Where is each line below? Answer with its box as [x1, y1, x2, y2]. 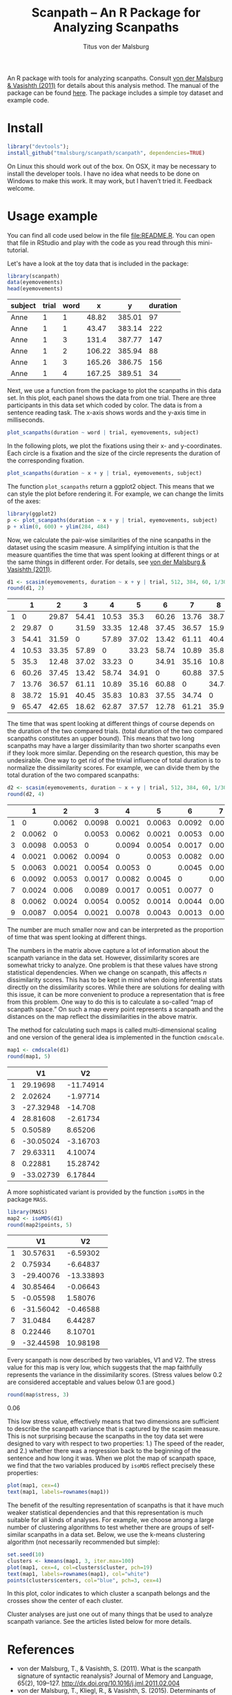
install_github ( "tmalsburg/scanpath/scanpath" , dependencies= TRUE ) [7, 149, 206, 156]
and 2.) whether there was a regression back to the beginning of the [7, 1447, 202, 1455]
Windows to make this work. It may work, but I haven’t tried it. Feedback [7, 176, 213, 185]
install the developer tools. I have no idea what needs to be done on [7, 169, 200, 178]
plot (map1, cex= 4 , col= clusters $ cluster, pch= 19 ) [7, 1564, 153, 1571]
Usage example [7, 208, 98, 224]
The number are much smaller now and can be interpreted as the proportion [7, 926, 224, 934]
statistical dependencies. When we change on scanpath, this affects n [7, 968, 207, 977]
